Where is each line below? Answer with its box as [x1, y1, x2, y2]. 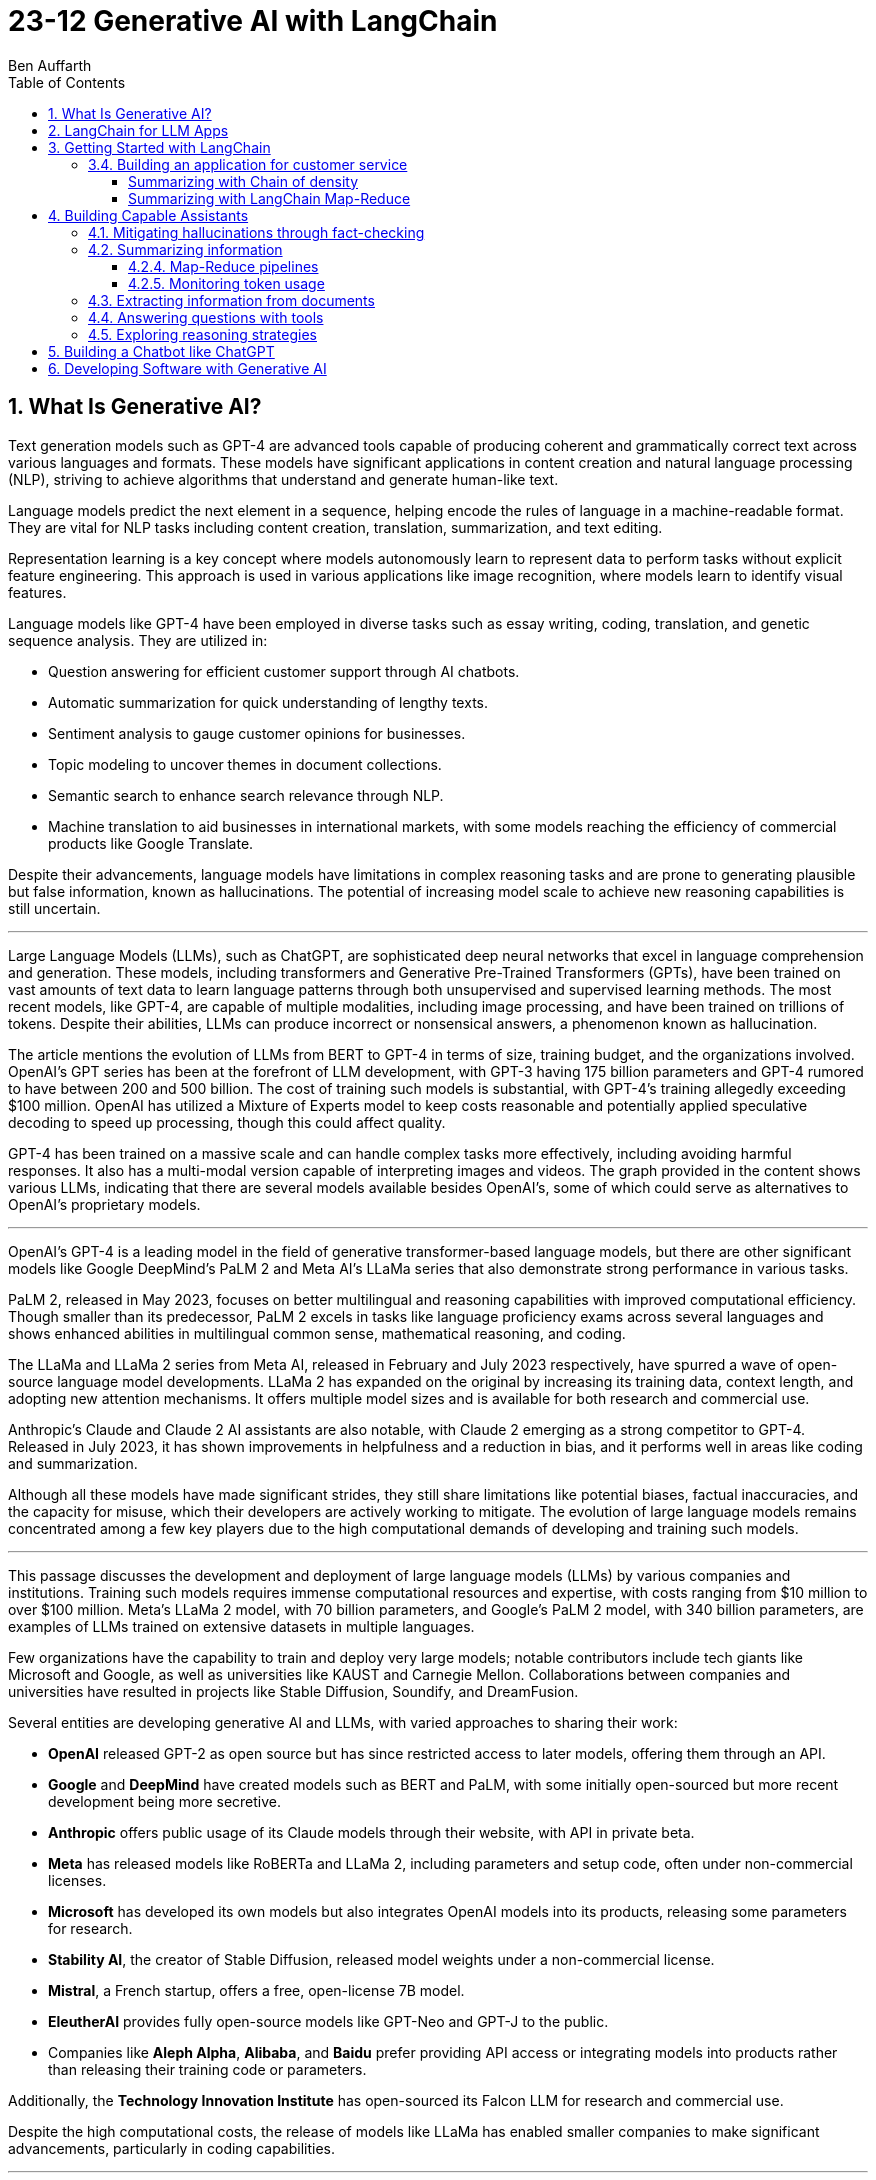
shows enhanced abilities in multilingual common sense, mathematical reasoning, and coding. [8, 1324, 626, 1342]
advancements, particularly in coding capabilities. [8, 2139, 336, 2157]
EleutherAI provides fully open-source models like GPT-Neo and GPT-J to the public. [48, 2012, 609, 2030]
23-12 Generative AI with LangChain [8, 4, 498, 38]
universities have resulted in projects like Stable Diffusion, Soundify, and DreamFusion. [8, 1682, 579, 1700]
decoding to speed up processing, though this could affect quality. [8, 1113, 446, 1131]
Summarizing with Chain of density [128, 172, 358, 190]
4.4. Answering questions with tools [88, 308, 324, 326]
